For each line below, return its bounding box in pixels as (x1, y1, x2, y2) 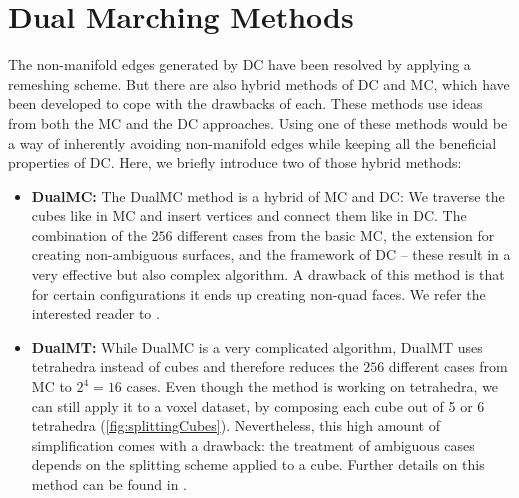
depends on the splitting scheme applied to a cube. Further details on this (31, 454, 485, 475)
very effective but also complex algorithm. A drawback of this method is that (31, 264, 505, 285)
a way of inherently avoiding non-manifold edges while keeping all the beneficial (8, 132, 497, 153)
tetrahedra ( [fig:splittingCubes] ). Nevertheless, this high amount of (31, 415, 440, 436)
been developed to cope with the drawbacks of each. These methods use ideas (8, 93, 483, 114)
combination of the (31, 224, 147, 245)
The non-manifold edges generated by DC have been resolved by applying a (8, 54, 471, 75)
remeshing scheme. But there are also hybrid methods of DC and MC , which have (8, 73, 510, 94)
